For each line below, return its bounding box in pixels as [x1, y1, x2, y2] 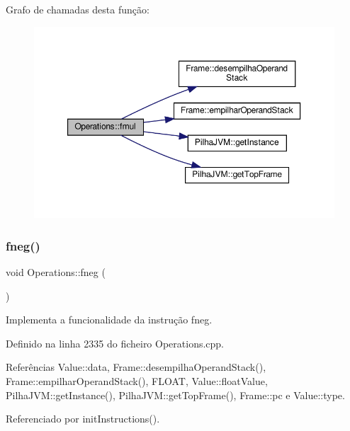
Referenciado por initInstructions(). [6, 411, 160, 426]
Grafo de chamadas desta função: [6, 2, 149, 16]
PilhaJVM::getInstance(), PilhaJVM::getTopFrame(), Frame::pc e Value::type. [6, 387, 345, 402]
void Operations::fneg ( [6, 265, 106, 279]
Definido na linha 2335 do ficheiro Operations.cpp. [6, 335, 225, 350]
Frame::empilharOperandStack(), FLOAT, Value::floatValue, [6, 373, 268, 388]
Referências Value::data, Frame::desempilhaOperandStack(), [6, 360, 266, 374]
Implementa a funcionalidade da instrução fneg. [6, 312, 213, 327]
